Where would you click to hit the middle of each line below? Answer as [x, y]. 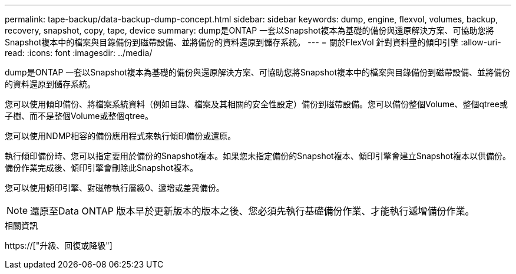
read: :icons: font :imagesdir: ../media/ [79, 53]
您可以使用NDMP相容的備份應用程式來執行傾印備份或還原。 [120, 136]
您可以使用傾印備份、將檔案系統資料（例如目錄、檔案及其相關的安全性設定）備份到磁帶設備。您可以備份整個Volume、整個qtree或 [256, 104]
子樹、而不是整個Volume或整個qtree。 [79, 116]
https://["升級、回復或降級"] [59, 245]
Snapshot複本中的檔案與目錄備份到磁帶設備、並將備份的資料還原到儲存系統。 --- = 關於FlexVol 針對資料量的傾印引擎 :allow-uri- [253, 42]
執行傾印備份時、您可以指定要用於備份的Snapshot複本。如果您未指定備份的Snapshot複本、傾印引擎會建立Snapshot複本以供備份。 [258, 156]
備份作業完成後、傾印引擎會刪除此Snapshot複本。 [102, 168]
